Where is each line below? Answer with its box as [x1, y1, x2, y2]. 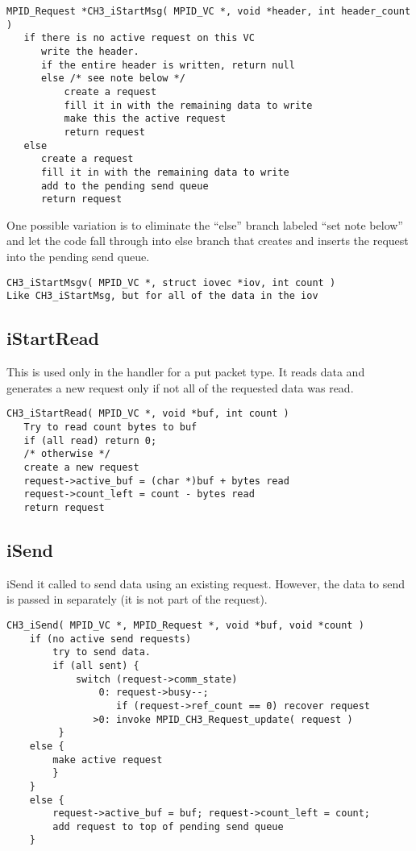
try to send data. [52, 646, 151, 658]
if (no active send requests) [29, 633, 192, 645]
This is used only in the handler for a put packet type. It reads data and [6, 363, 365, 380]
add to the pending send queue [40, 180, 209, 192]
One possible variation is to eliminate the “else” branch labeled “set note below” [6, 216, 403, 233]
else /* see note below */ [40, 73, 185, 85]
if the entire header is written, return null [40, 59, 295, 71]
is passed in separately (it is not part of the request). [6, 591, 268, 608]
